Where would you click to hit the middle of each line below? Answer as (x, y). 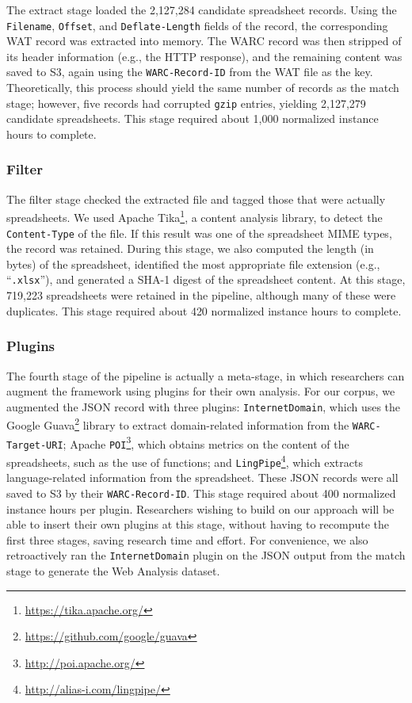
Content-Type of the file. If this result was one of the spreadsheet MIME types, (199, 233)
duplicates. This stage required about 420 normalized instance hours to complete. (204, 310)
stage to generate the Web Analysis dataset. (113, 570)
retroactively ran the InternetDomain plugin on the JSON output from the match (206, 555)
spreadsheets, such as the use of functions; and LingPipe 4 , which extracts (185, 460)
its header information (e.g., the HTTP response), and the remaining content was (204, 56)
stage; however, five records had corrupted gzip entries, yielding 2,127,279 (186, 103)
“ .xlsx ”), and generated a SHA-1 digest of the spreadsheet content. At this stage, (206, 279)
